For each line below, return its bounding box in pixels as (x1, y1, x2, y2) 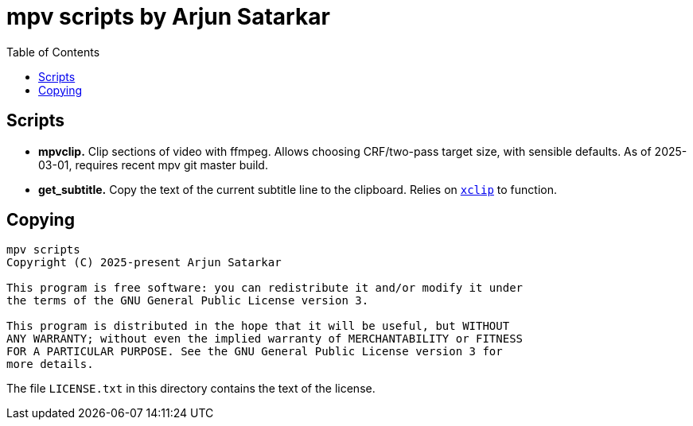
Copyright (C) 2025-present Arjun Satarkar (6, 256, 282, 269)
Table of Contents (6, 45, 100, 59)
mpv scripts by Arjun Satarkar (6, 3, 330, 30)
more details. (6, 358, 94, 371)
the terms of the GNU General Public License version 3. (6, 294, 369, 308)
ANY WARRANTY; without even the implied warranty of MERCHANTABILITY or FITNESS (6, 332, 524, 346)
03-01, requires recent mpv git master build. (38, 157, 268, 172)
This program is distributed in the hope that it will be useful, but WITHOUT (6, 319, 510, 333)
